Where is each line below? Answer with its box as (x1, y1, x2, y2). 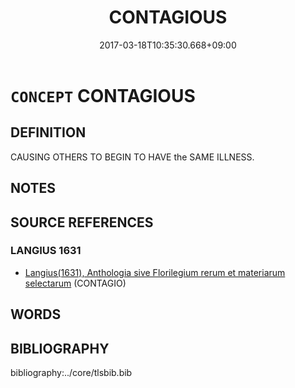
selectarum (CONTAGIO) (24, 277, 127, 289)
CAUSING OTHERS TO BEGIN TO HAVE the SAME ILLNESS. (10, 151, 255, 163)
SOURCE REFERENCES (10, 214, 154, 231)
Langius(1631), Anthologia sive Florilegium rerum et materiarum (24, 266, 286, 278)
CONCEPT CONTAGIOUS (10, 84, 196, 107)
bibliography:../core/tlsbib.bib (10, 367, 133, 379)
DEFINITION (10, 124, 87, 141)
